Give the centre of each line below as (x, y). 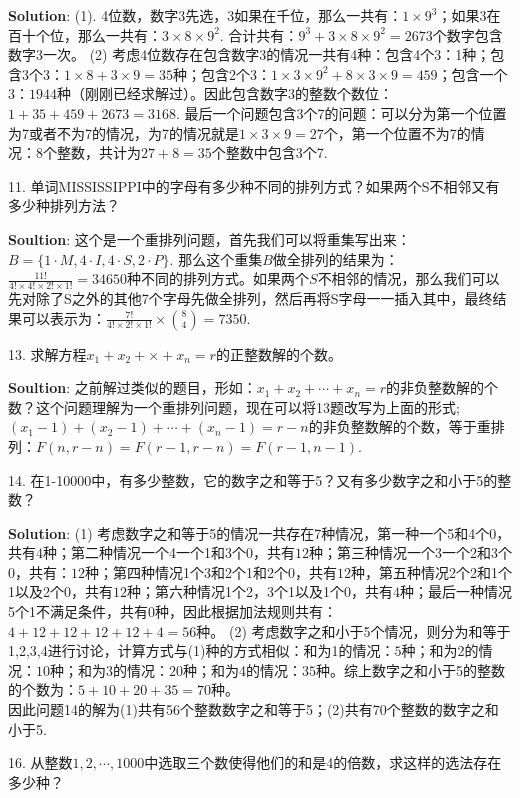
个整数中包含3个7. (269, 152)
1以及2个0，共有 (60, 591)
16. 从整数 (40, 762)
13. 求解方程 (47, 353)
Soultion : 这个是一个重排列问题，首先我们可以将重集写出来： (209, 238)
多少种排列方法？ (64, 205)
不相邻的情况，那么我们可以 (408, 278)
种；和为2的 (440, 650)
